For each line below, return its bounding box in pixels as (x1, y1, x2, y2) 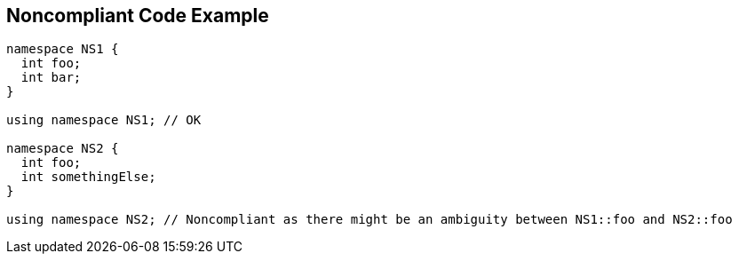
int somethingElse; (20, 170, 156, 185)
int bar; (20, 70, 82, 85)
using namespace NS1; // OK (6, 113, 202, 128)
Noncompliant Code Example (6, 4, 269, 27)
